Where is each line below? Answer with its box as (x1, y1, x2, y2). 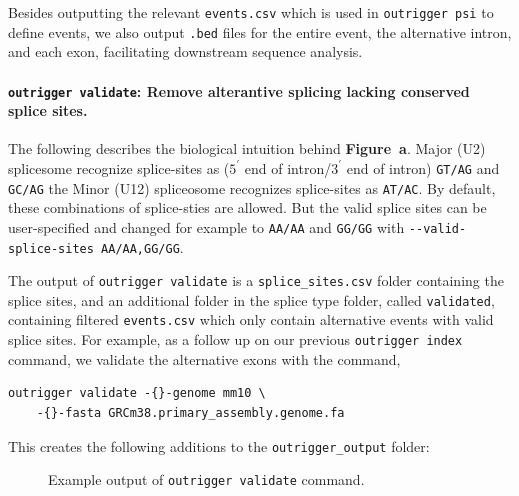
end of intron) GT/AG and (346, 157, 500, 178)
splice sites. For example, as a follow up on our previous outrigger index (8, 329, 463, 350)
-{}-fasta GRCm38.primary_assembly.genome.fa (36, 405, 345, 420)
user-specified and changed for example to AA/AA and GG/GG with (8, 216, 405, 237)
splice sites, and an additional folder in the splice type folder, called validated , (8, 289, 495, 310)
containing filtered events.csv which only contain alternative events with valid (8, 309, 494, 330)
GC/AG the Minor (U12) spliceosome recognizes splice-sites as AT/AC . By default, (8, 177, 496, 198)
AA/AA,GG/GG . (101, 236, 184, 257)
